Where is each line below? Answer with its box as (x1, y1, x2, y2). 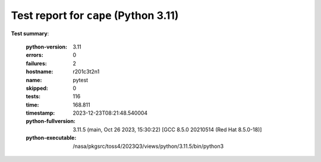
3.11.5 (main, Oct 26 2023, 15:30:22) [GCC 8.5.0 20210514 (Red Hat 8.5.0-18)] (73, 126, 262, 133)
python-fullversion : (26, 118, 75, 125)
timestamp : (26, 109, 55, 116)
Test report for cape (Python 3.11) (11, 9, 179, 22)
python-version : (26, 43, 68, 50)
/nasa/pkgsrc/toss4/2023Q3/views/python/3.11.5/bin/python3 (73, 142, 224, 150)
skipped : (26, 85, 49, 92)
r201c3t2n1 (73, 68, 100, 75)
